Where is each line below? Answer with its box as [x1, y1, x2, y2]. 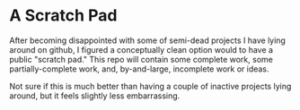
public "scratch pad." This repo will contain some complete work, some [9, 54, 274, 64]
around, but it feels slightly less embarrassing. [9, 90, 181, 101]
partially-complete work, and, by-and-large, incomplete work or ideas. [9, 63, 269, 74]
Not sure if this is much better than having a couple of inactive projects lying [9, 80, 292, 91]
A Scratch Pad [9, 5, 118, 26]
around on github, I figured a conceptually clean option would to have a [9, 44, 274, 55]
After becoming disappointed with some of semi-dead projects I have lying [9, 35, 286, 46]
